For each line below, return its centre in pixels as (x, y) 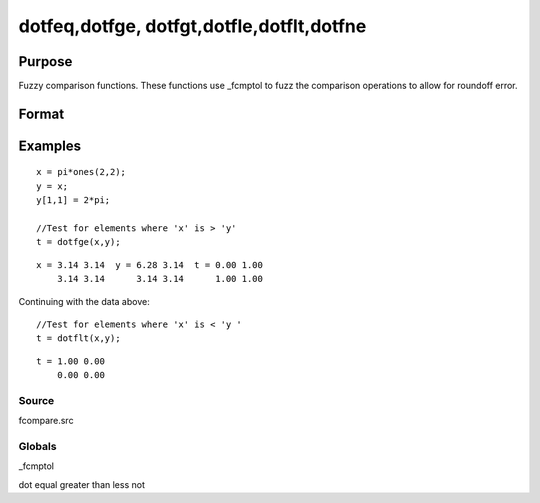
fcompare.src (46, 421)
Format (41, 113)
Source (36, 400)
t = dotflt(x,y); (78, 338)
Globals (37, 447)
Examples (50, 145)
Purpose (45, 61)
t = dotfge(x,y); (78, 242)
